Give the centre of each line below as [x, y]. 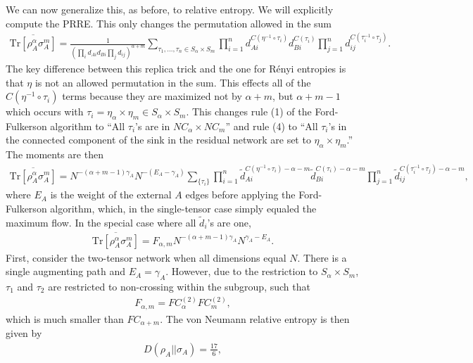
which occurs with [45, 112]
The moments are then [55, 154]
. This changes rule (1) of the [249, 112]
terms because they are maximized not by [152, 96]
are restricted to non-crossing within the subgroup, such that [179, 286]
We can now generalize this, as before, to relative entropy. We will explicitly [170, 9]
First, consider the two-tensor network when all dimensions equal [146, 257]
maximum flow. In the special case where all [101, 222]
